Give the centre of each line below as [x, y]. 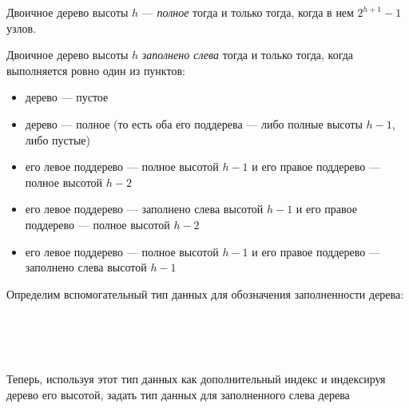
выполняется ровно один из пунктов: [96, 70]
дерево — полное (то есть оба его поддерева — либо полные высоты [194, 123]
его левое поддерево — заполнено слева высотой [144, 209]
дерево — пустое [67, 97]
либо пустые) [58, 139]
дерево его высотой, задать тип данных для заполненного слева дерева [178, 394]
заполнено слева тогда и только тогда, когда [248, 55]
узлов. [22, 28]
